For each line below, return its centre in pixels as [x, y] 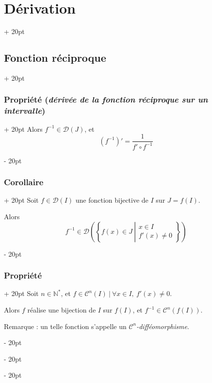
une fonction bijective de [112, 200]
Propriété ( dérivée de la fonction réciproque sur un [106, 99]
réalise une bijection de [62, 310]
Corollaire [24, 182]
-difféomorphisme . [163, 326]
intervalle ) [25, 111]
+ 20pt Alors [23, 129]
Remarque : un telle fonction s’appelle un [65, 326]
